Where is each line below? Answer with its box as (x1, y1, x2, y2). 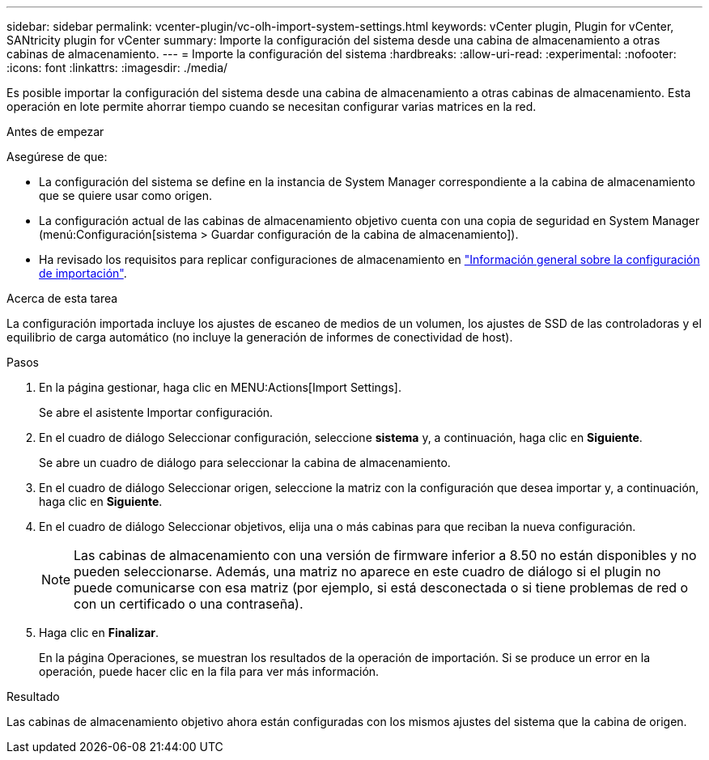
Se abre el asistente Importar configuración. (39, 405, 274, 419)
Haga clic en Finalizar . (39, 626, 159, 639)
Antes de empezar (6, 125, 104, 138)
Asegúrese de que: (6, 150, 108, 163)
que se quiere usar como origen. (39, 189, 212, 202)
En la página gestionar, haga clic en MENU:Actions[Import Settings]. (39, 380, 401, 394)
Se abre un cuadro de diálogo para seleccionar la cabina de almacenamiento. (39, 456, 451, 469)
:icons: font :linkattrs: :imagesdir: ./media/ (6, 61, 228, 74)
